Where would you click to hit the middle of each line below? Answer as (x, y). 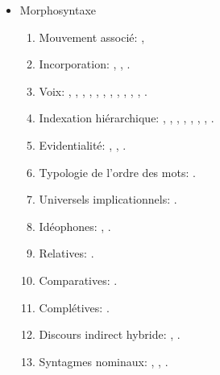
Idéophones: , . (75, 226)
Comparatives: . (78, 280)
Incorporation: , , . (85, 64)
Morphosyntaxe (58, 10)
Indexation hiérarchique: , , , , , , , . (127, 118)
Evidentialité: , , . (83, 144)
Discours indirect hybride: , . (110, 334)
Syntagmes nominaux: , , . (104, 361)
